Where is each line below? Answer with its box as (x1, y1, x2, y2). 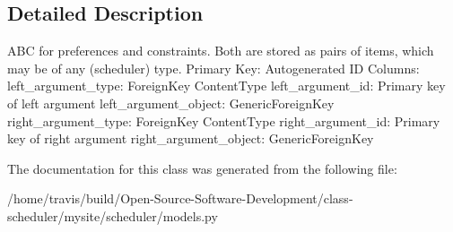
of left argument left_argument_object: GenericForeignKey (7, 93, 335, 112)
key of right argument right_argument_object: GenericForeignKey (7, 129, 374, 148)
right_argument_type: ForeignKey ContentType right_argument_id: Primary (7, 111, 440, 130)
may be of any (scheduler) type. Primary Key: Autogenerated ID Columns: (7, 58, 420, 77)
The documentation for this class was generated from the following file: (7, 159, 397, 177)
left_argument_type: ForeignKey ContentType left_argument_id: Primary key (7, 76, 446, 95)
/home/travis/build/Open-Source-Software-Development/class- (7, 189, 353, 208)
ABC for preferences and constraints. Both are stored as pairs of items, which (7, 41, 434, 60)
